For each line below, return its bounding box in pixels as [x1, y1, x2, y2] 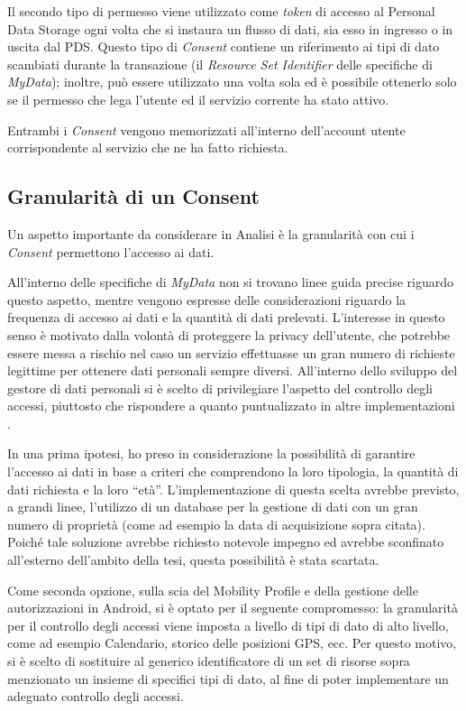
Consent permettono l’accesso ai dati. [7, 242, 215, 261]
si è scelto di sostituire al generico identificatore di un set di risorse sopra [7, 651, 410, 670]
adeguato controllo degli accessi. [7, 687, 184, 706]
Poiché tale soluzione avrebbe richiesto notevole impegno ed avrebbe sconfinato [7, 532, 444, 551]
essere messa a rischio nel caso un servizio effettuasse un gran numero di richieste [7, 343, 455, 362]
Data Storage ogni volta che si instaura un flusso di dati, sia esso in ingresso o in [7, 19, 453, 38]
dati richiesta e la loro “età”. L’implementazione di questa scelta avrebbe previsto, [7, 479, 460, 498]
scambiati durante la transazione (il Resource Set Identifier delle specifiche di [7, 54, 433, 73]
